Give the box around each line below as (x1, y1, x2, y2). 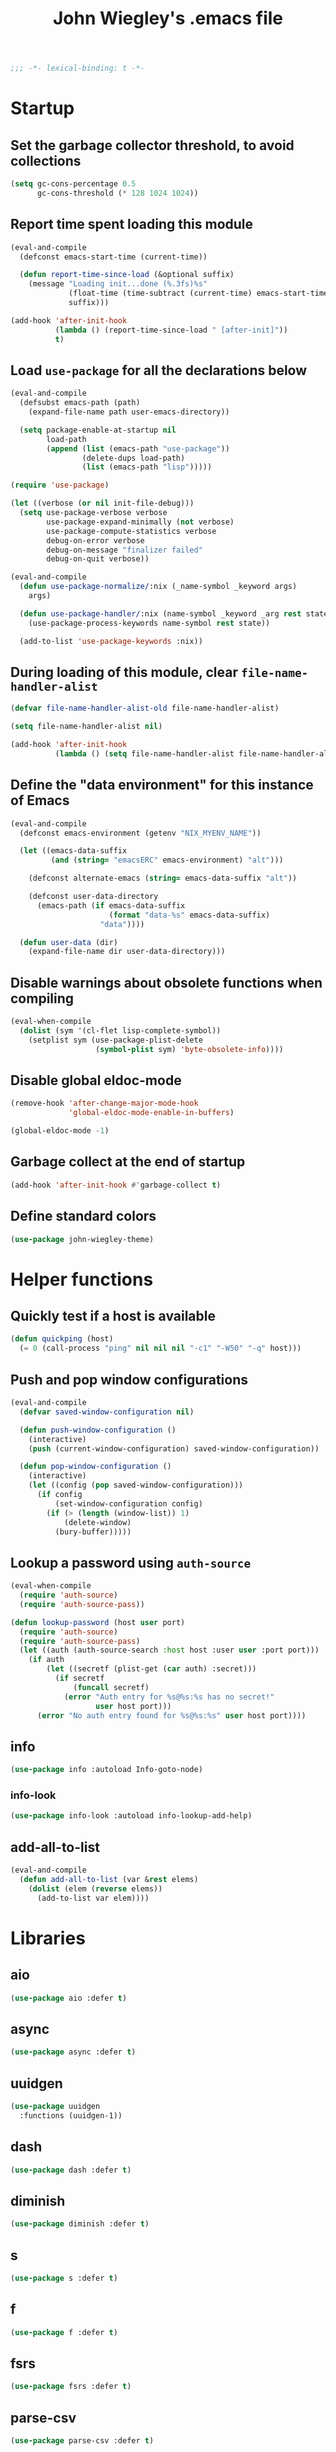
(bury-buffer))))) (54, 1527, 132, 1537)
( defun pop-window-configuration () (19, 1462, 172, 1472)
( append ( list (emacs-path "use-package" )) (46, 443, 230, 454)
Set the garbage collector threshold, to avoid (10, 137, 295, 154)
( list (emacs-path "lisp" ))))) (81, 462, 213, 472)
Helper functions (10, 1268, 154, 1291)
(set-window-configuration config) (54, 1498, 203, 1509)
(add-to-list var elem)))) (36, 1893, 150, 1903)
